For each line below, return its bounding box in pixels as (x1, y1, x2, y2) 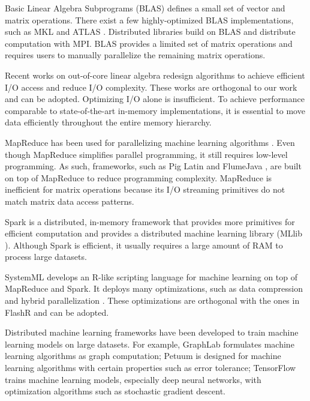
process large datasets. (5, 250, 87, 263)
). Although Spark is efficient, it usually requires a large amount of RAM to (5, 238, 283, 251)
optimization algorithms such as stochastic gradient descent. (5, 385, 226, 397)
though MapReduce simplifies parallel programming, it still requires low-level (5, 148, 288, 160)
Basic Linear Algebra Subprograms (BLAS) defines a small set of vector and (5, 2, 285, 14)
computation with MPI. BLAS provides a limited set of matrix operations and (5, 37, 293, 49)
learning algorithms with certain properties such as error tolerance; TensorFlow (5, 361, 296, 374)
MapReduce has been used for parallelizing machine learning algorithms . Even (5, 136, 295, 148)
